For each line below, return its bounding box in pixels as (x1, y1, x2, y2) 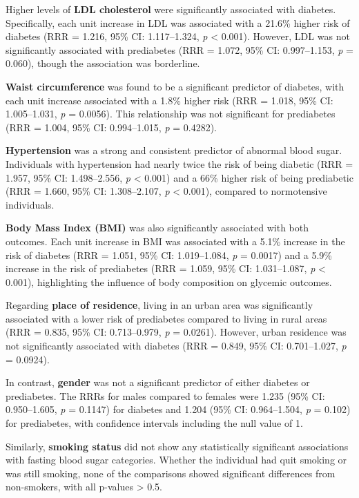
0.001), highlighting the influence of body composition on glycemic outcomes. (6, 274, 332, 289)
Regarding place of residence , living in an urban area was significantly (6, 298, 313, 312)
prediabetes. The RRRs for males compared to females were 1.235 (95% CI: (6, 388, 325, 403)
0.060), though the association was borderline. (6, 56, 200, 70)
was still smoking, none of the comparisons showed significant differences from (6, 466, 336, 480)
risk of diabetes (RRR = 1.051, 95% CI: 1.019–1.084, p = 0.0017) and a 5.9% (6, 247, 333, 262)
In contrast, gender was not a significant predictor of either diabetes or (6, 375, 310, 390)
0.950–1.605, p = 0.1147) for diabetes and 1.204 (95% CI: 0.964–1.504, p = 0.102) (6, 402, 351, 416)
